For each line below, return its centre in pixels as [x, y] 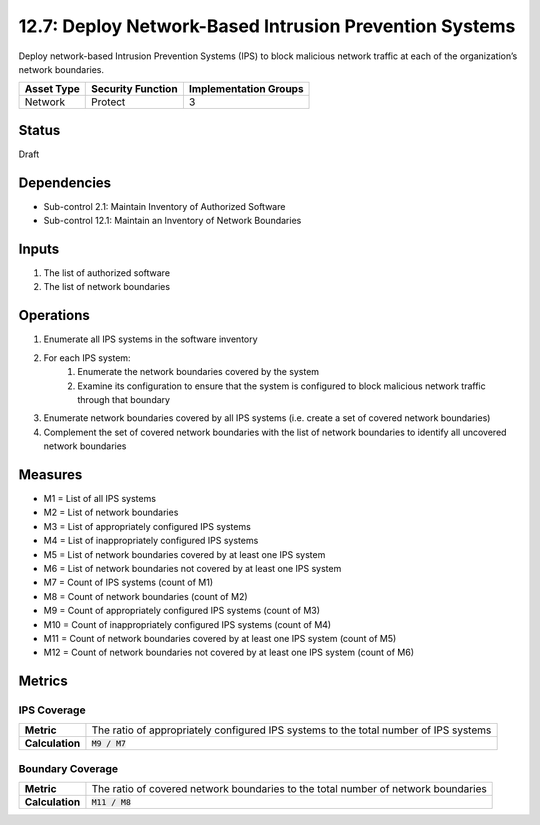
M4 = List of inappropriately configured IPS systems [151, 541]
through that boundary [123, 399]
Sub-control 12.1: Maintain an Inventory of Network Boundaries [172, 221]
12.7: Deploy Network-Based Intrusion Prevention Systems [267, 26]
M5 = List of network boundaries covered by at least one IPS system [184, 554]
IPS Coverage [52, 710]
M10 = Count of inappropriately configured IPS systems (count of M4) [187, 624]
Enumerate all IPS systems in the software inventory [151, 339]
